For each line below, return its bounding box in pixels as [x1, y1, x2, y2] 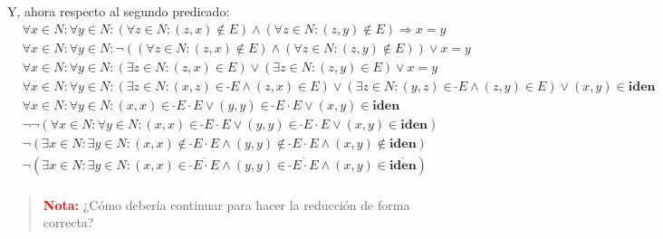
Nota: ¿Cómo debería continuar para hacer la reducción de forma [43, 195, 410, 214]
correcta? [43, 213, 94, 232]
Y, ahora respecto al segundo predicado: [7, 2, 230, 20]
